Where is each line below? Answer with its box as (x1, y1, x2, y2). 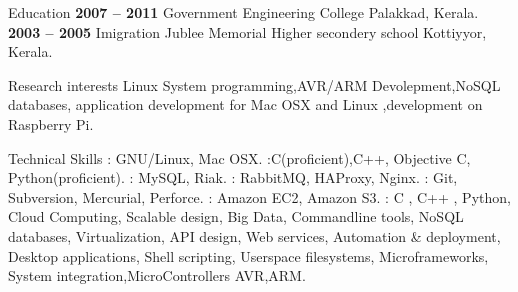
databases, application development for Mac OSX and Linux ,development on (8, 94, 483, 115)
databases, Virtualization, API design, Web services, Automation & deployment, (8, 225, 501, 246)
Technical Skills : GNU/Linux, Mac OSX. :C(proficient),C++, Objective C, (8, 147, 471, 168)
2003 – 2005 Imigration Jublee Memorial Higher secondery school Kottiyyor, (8, 21, 487, 42)
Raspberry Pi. (8, 113, 94, 134)
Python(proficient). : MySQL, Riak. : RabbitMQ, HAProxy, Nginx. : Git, (8, 167, 458, 188)
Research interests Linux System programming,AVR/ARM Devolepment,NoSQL (8, 74, 501, 95)
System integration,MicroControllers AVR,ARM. (8, 265, 306, 286)
